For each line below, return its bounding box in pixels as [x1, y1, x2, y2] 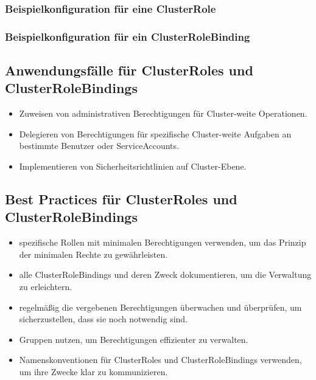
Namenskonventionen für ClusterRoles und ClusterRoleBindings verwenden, [19, 353, 302, 366]
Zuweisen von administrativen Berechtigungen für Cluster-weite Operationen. [19, 107, 307, 120]
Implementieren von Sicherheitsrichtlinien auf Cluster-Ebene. [19, 160, 247, 173]
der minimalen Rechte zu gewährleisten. [19, 247, 168, 260]
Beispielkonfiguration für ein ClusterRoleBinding [5, 29, 250, 44]
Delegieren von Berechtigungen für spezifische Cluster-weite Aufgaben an [19, 127, 292, 140]
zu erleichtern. [19, 280, 72, 293]
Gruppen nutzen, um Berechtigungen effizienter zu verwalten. [19, 333, 248, 345]
